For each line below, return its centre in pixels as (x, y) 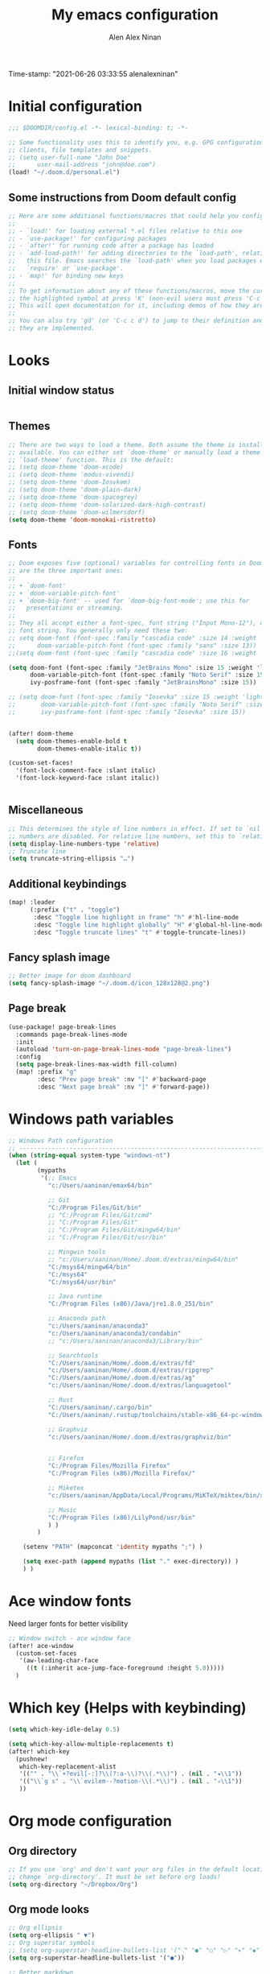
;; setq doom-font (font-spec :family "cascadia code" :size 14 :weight (133, 638)
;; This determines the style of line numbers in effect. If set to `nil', (138, 828)
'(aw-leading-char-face (59, 1661)
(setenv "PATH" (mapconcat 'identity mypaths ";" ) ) (113, 1547)
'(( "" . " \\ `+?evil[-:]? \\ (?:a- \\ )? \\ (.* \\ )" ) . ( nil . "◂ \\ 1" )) (131, 1774)
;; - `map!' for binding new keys (66, 275)
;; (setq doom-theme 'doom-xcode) (66, 467)
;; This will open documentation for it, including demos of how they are (136, 306)
